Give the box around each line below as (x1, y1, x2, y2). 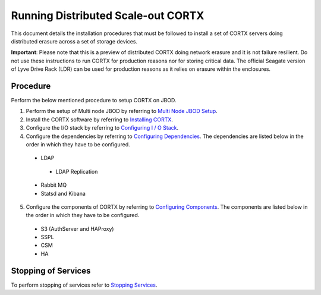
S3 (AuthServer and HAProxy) (40, 225, 114, 232)
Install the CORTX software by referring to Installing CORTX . (26, 116, 174, 123)
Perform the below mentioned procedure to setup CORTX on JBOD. (11, 97, 177, 104)
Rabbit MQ (40, 181, 67, 189)
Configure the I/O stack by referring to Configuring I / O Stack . (26, 124, 178, 131)
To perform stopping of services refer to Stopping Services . (11, 281, 158, 288)
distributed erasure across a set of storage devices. (11, 37, 138, 45)
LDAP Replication (55, 168, 98, 175)
